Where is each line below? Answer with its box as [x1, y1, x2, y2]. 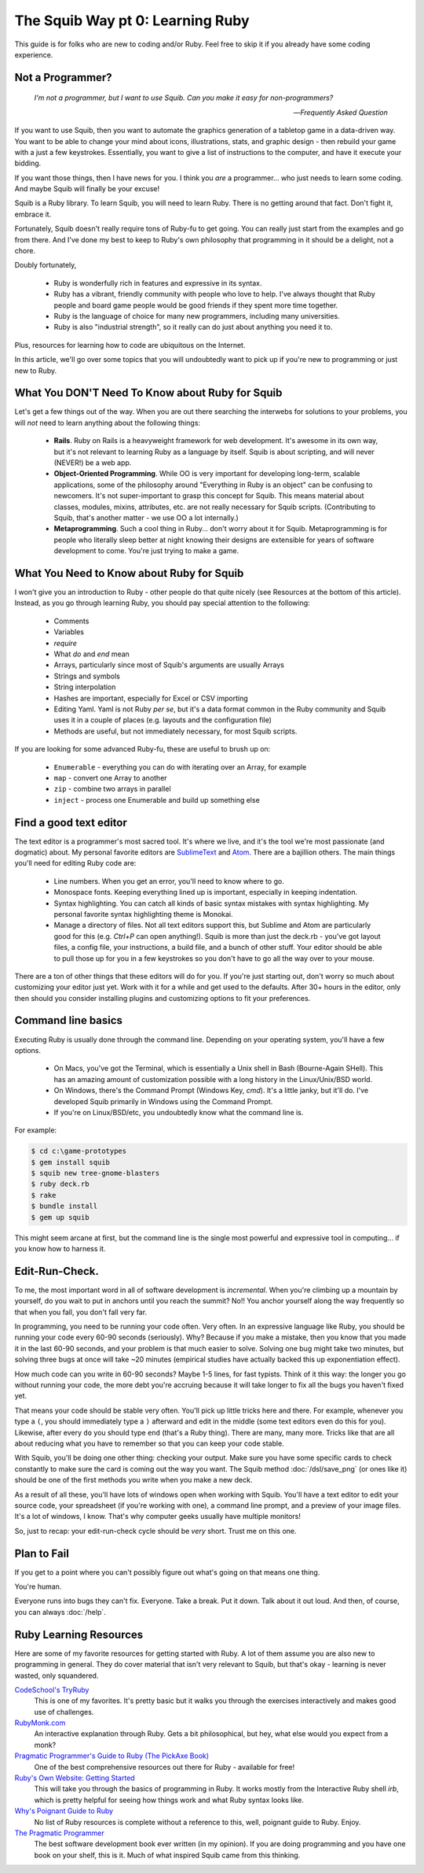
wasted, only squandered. [14, 1671, 99, 1680]
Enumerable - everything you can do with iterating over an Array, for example [53, 762, 307, 771]
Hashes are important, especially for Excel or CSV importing [53, 693, 249, 703]
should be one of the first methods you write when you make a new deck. [14, 1476, 253, 1485]
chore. [14, 246, 35, 256]
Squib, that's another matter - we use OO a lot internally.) [53, 512, 239, 523]
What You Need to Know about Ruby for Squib [14, 567, 244, 580]
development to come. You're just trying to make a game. [53, 546, 239, 556]
